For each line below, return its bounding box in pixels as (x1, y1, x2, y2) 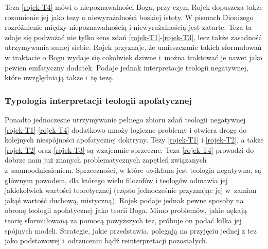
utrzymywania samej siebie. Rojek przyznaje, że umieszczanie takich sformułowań (5, 42, 262, 52)
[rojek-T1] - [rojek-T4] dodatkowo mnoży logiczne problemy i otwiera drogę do (5, 124, 247, 135)
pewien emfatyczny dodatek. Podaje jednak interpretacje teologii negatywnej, (5, 62, 248, 73)
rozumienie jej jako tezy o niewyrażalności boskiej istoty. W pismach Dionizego (5, 11, 254, 22)
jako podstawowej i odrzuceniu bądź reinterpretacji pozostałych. (5, 235, 208, 246)
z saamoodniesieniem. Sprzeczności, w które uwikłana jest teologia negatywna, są (5, 164, 262, 175)
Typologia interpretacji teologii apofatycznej (5, 94, 192, 106)
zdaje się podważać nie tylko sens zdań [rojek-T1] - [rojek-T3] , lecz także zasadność (5, 31, 262, 42)
